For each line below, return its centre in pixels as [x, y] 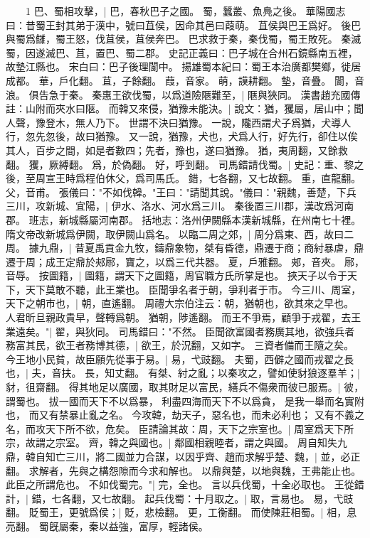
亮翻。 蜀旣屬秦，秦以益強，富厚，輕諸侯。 [107, 526]
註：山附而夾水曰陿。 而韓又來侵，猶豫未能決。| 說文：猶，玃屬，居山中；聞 [185, 108]
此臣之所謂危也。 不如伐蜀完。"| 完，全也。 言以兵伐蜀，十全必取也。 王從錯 [185, 484]
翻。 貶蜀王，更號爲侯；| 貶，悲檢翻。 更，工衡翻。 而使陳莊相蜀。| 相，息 [181, 512]
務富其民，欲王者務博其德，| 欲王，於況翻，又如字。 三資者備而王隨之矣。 [180, 345]
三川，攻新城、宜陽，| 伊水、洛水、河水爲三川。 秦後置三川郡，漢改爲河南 [180, 206]
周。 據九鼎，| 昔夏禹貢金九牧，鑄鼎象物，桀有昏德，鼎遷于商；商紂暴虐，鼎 [185, 248]
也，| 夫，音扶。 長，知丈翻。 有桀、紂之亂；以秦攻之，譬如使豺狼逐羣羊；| [183, 373]
